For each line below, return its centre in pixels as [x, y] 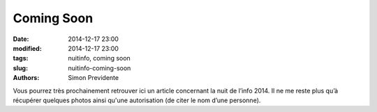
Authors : [26, 78]
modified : [27, 48]
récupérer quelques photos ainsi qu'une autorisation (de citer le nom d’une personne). [137, 100]
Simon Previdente [93, 78]
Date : [21, 39]
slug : [20, 68]
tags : [21, 58]
